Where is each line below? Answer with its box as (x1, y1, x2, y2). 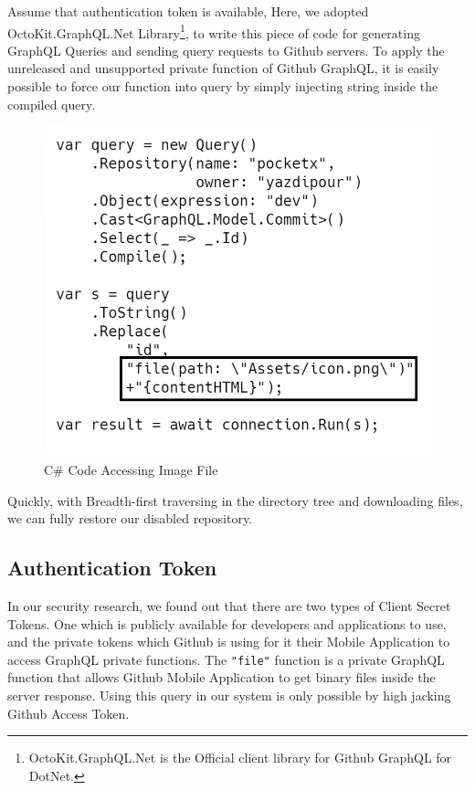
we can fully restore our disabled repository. (7, 509, 253, 528)
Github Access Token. (7, 703, 130, 722)
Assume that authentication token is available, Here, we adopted (7, 2, 369, 20)
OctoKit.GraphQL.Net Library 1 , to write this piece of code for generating (7, 20, 420, 42)
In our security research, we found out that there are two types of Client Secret (7, 595, 451, 615)
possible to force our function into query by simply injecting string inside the (7, 77, 438, 96)
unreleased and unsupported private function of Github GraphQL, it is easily (7, 58, 439, 78)
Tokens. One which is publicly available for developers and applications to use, (7, 614, 447, 633)
